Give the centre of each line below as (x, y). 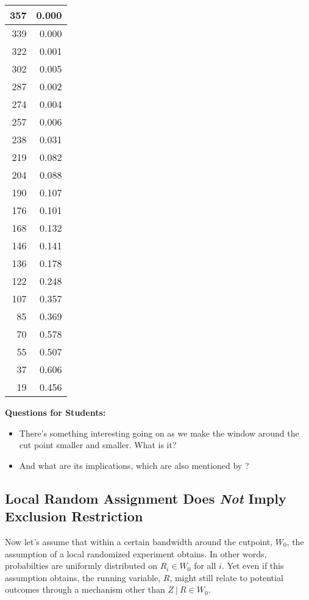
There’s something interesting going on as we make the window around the (159, 433)
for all (205, 566)
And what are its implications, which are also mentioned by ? (134, 465)
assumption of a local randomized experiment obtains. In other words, (136, 553)
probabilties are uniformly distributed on (81, 566)
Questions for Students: (55, 412)
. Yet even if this (253, 566)
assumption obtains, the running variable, (83, 577)
